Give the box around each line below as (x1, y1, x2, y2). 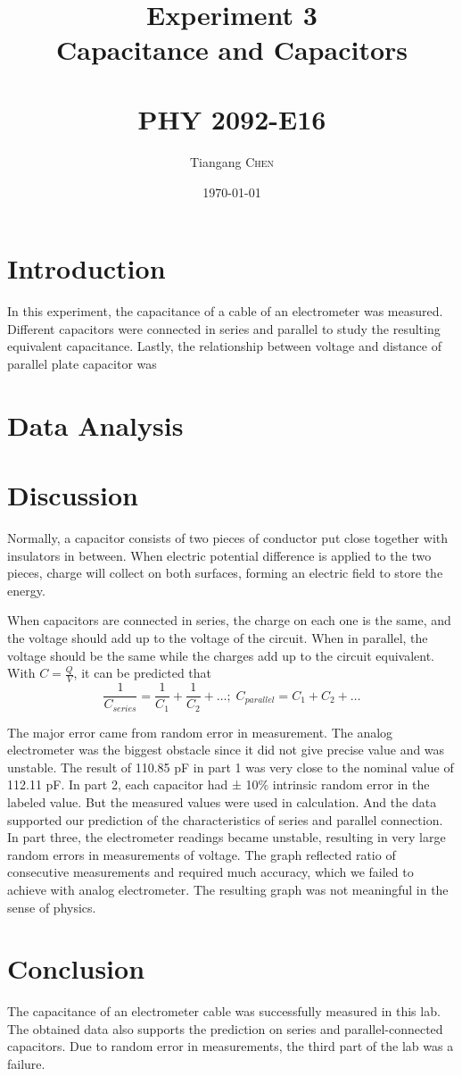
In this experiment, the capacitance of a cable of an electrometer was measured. (7, 302, 443, 321)
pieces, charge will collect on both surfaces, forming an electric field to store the (7, 563, 443, 582)
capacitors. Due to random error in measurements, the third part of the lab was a (7, 1037, 454, 1055)
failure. (7, 1055, 45, 1072)
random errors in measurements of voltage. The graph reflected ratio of (7, 845, 396, 863)
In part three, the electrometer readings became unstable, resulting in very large (7, 828, 446, 847)
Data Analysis (7, 406, 184, 443)
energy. (7, 580, 45, 599)
